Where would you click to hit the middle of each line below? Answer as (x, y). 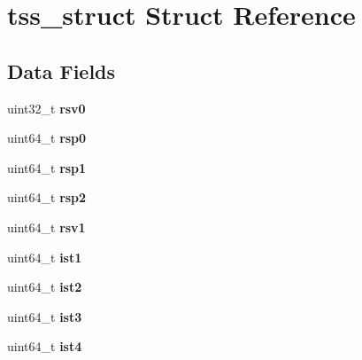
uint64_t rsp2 (47, 197)
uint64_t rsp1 (47, 167)
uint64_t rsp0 (47, 138)
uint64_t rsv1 (46, 227)
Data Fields (62, 70)
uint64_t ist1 (45, 257)
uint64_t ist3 (45, 316)
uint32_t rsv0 (46, 108)
